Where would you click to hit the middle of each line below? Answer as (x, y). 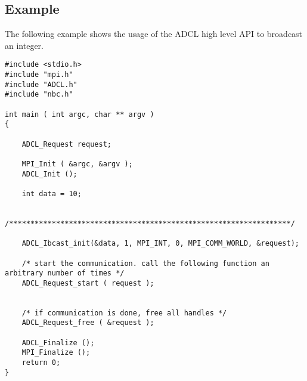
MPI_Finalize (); (56, 353)
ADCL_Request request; (66, 144)
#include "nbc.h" (39, 95)
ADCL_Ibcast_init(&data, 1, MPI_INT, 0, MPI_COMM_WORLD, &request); (160, 244)
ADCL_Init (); (49, 174)
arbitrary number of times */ (65, 273)
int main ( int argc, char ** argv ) (80, 114)
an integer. (24, 45)
